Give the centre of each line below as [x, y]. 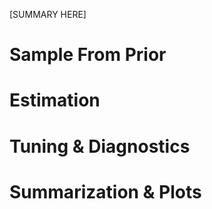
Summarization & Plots [105, 191]
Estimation [55, 100]
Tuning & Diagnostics [100, 146]
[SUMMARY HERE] [48, 14]
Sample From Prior [88, 55]
